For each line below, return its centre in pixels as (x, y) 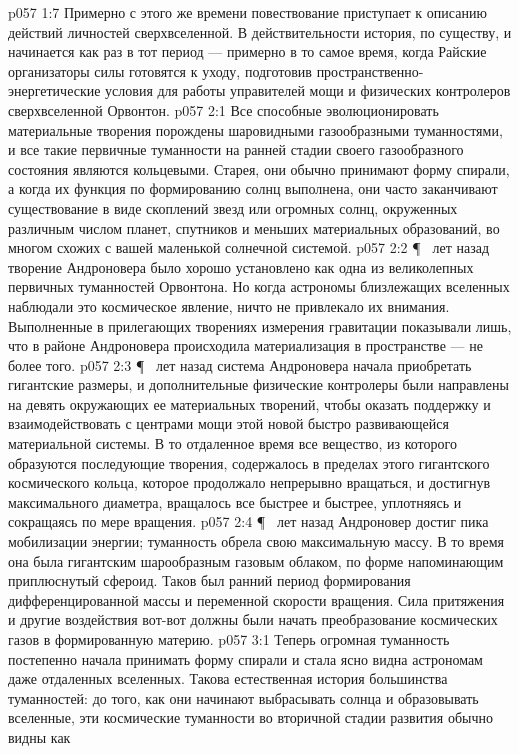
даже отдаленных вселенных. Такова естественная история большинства (228, 678)
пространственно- (370, 70)
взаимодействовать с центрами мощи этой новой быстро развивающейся (228, 423)
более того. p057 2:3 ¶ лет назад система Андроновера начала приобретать (240, 364)
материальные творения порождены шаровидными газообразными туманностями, (255, 129)
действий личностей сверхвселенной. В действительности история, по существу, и (260, 31)
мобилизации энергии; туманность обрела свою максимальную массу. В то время (256, 541)
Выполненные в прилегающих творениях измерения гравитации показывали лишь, (260, 325)
